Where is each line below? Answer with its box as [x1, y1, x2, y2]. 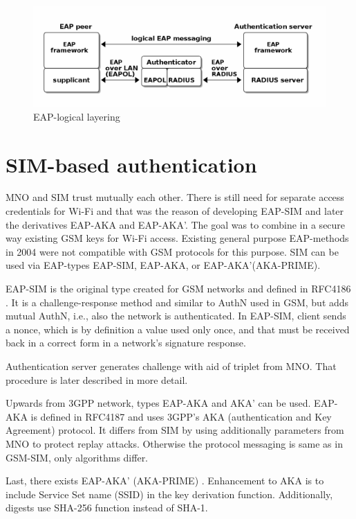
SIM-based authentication [6, 150, 257, 178]
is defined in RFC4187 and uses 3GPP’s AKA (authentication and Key [30, 409, 332, 423]
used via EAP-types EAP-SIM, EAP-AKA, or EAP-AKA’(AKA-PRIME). [6, 258, 321, 272]
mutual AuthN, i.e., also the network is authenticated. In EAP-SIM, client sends [6, 308, 346, 323]
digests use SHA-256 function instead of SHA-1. [6, 500, 208, 515]
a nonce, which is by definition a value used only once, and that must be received [6, 322, 350, 336]
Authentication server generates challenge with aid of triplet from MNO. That [6, 359, 337, 373]
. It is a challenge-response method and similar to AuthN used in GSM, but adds [6, 294, 349, 309]
